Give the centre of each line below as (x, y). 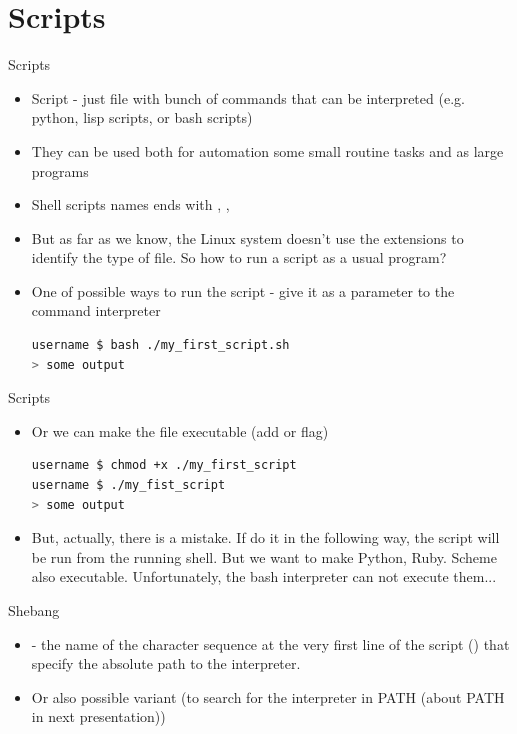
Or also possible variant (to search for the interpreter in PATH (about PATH (268, 696)
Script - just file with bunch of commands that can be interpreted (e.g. (248, 97)
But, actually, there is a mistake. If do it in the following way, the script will (265, 537)
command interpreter (96, 310)
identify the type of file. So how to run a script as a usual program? (239, 257)
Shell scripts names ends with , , (130, 204)
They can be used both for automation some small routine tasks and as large (267, 150)
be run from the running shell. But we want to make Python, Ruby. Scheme (264, 556)
